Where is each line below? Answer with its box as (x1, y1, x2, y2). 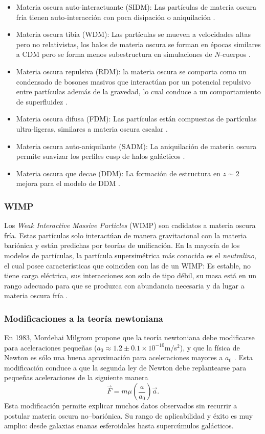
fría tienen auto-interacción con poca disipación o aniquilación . (16, 11, 215, 22)
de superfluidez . (16, 96, 68, 107)
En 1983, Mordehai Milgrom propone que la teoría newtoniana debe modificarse (4, 332, 255, 343)
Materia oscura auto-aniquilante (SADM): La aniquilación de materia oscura (16, 140, 257, 151)
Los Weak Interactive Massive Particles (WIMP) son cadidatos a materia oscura (4, 220, 256, 231)
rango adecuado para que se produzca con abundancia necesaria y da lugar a (4, 280, 245, 291)
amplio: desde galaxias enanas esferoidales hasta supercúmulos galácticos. (4, 420, 234, 431)
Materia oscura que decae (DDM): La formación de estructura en (16, 168, 220, 178)
